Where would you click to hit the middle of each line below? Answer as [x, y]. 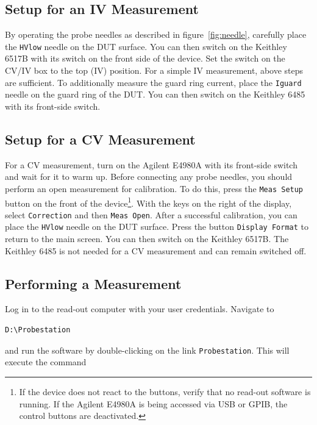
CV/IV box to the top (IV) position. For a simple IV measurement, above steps [154, 70]
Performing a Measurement [93, 283]
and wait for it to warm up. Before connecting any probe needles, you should [149, 177]
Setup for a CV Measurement [100, 139]
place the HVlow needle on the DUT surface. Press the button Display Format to [157, 227]
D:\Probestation [38, 330]
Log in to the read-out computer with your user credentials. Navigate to [140, 309]
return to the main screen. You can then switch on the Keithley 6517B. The [147, 239]
